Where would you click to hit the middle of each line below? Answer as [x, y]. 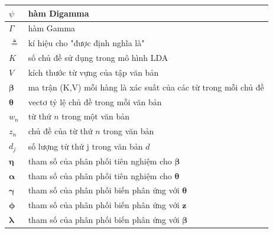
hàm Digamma [58, 13]
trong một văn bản [96, 116]
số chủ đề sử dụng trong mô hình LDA [98, 58]
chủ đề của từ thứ [60, 131]
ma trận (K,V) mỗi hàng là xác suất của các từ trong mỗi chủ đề [146, 87]
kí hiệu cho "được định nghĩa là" [86, 43]
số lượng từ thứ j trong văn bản [85, 146]
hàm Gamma [52, 28]
